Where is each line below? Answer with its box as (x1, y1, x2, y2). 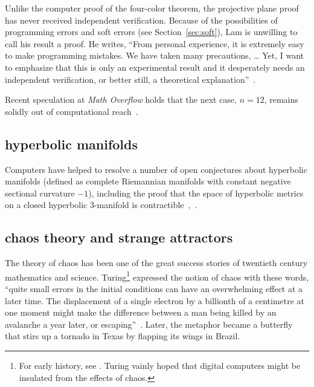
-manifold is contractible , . (94, 198, 197, 211)
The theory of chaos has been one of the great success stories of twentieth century (5, 256, 308, 269)
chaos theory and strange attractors (5, 228, 233, 247)
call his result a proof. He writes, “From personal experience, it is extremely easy (5, 37, 304, 50)
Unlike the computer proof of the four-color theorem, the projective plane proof (5, 2, 299, 14)
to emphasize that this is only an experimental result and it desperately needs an (5, 60, 305, 73)
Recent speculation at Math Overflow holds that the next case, (5, 93, 237, 106)
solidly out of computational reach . (5, 105, 138, 117)
